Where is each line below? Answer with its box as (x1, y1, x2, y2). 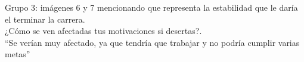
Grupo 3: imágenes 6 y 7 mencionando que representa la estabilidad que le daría (5, 1, 298, 13)
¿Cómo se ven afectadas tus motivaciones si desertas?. (5, 24, 202, 37)
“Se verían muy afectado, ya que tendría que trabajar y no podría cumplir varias (5, 36, 300, 48)
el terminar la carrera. (5, 13, 85, 25)
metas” (5, 48, 30, 60)
